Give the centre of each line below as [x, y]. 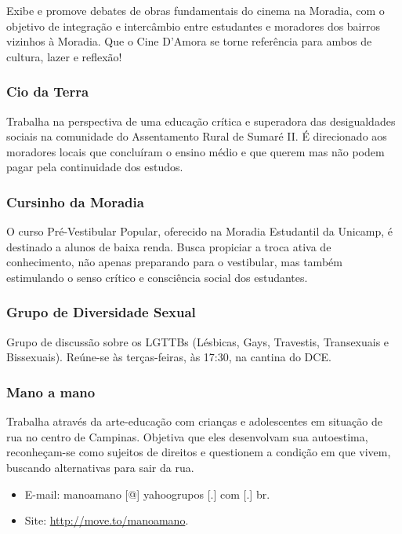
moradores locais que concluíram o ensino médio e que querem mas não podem [196, 151]
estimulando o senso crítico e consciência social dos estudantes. [157, 277]
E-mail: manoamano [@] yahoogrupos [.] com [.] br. [147, 494]
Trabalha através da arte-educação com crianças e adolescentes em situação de [194, 421]
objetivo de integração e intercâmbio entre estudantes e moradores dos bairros [194, 26]
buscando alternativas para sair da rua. [100, 467]
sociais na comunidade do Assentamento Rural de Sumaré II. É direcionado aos [197, 136]
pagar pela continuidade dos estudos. [95, 167]
